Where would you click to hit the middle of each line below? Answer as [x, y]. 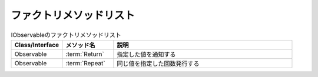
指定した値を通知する [146, 54]
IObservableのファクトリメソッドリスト [66, 35]
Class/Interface [37, 45]
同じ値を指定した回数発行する [158, 63]
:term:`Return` [85, 54]
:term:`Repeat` [85, 63]
